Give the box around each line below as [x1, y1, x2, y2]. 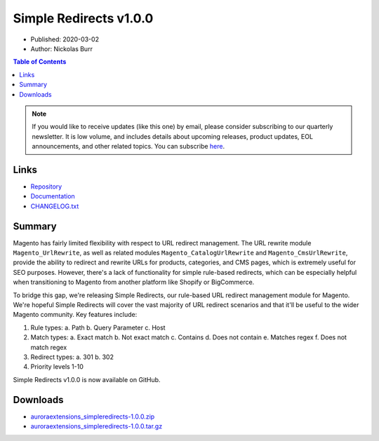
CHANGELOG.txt [30, 202, 79, 210]
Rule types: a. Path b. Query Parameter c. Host [30, 323, 166, 332]
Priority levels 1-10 [30, 362, 84, 371]
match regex [30, 343, 67, 351]
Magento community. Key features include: [13, 311, 138, 319]
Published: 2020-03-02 [30, 35, 100, 43]
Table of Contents [13, 57, 67, 66]
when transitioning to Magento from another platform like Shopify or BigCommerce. [13, 278, 255, 287]
